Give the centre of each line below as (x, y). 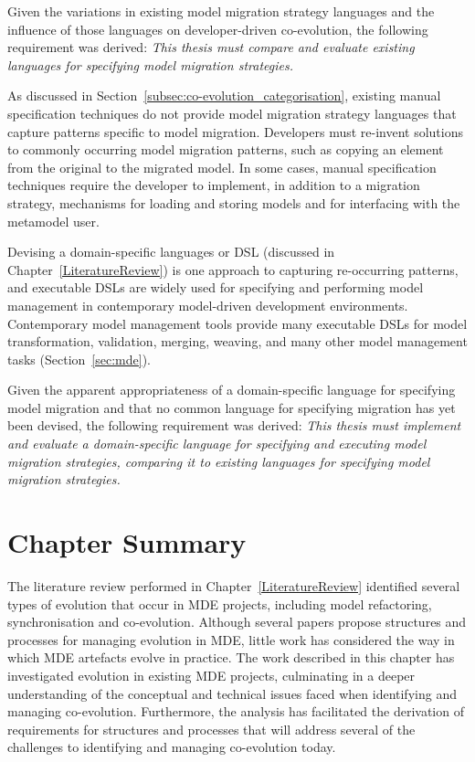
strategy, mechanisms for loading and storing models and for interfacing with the (234, 202)
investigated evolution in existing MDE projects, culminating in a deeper (211, 675)
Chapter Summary (127, 542)
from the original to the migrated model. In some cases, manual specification (222, 167)
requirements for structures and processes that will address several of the (211, 729)
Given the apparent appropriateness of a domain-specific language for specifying (232, 390)
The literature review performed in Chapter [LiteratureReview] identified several (234, 585)
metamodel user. (53, 221)
